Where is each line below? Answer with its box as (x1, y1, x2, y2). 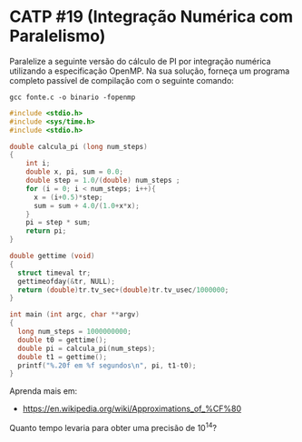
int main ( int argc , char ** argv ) (9, 310, 141, 319)
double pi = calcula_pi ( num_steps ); (17, 344, 156, 353)
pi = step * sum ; (25, 218, 92, 227)
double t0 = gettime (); (17, 335, 107, 345)
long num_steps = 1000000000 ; (17, 327, 132, 337)
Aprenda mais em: (9, 386, 78, 397)
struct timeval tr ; (17, 268, 92, 277)
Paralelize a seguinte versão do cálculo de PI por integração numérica (9, 55, 271, 66)
